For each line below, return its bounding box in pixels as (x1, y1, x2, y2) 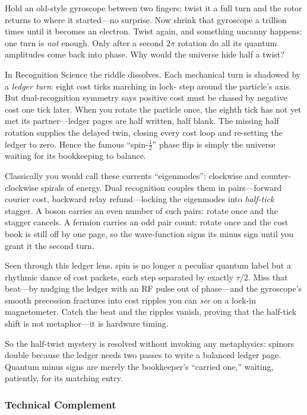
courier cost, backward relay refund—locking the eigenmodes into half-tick (5, 193, 274, 205)
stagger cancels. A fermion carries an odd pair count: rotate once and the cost (5, 216, 289, 228)
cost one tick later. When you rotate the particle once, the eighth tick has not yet (5, 103, 302, 115)
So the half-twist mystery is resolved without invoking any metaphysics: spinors (5, 337, 295, 349)
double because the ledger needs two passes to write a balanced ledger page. (5, 349, 281, 361)
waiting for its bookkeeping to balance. (5, 149, 146, 162)
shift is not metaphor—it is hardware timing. (5, 317, 169, 330)
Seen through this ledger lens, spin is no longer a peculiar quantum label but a (5, 259, 291, 272)
